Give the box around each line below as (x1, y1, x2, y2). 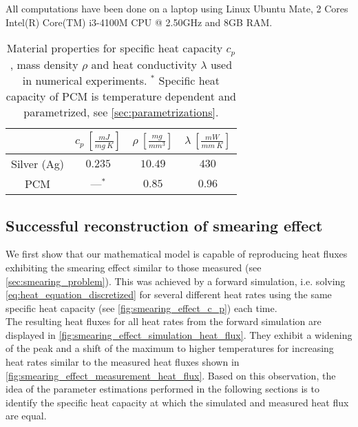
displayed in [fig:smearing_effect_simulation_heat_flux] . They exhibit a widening (6, 327, 352, 342)
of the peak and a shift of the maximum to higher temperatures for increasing (6, 341, 334, 355)
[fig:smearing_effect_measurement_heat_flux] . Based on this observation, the (6, 368, 336, 382)
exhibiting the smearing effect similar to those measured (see (6, 260, 262, 274)
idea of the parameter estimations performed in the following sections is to (6, 382, 319, 396)
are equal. (6, 408, 47, 423)
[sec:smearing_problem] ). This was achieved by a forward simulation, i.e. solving (6, 273, 346, 288)
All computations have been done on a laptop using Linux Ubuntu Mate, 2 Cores (6, 1, 348, 15)
